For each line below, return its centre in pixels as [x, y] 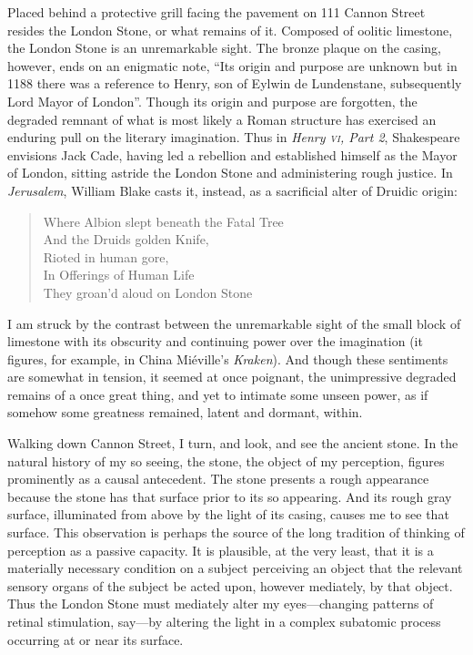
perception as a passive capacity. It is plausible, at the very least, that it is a [221, 550]
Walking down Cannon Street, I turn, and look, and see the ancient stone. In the [233, 443]
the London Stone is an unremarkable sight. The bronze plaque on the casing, [224, 48]
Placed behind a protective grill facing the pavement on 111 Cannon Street [216, 12]
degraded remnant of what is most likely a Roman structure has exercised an [222, 119]
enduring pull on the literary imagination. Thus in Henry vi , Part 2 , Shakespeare [234, 137]
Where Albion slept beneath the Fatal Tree [163, 221]
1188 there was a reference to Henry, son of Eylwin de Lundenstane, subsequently [235, 83]
